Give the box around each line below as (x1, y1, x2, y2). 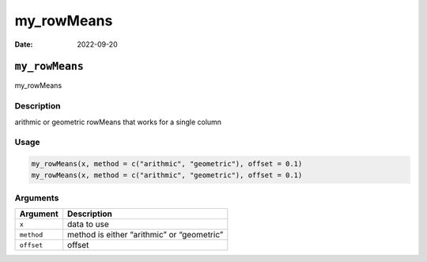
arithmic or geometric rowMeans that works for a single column (14, 117, 221, 127)
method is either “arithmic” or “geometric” (67, 230, 224, 241)
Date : (14, 40, 33, 49)
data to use (67, 218, 110, 230)
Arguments (14, 192, 59, 203)
